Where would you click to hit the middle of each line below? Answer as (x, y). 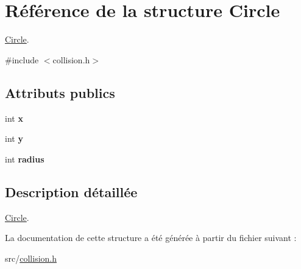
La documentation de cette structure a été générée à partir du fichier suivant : (151, 238)
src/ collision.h (31, 258)
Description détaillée (71, 191)
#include (22, 59)
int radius (25, 159)
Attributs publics (60, 92)
